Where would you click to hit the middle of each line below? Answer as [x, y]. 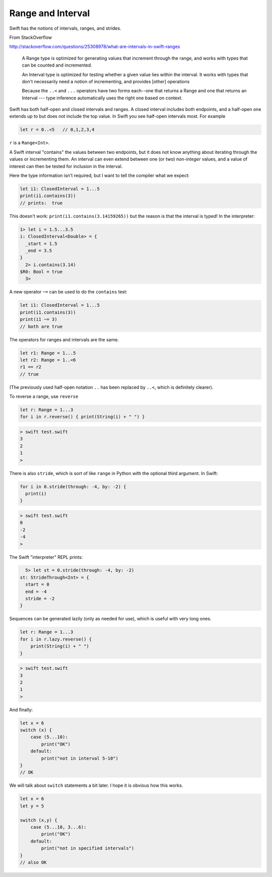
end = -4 [36, 592]
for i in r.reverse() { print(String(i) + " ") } [82, 417]
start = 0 [38, 584]
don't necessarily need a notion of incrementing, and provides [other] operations [106, 81]
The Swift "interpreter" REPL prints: [46, 557]
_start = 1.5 [41, 244]
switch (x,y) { [39, 820]
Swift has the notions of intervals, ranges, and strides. [65, 28]
